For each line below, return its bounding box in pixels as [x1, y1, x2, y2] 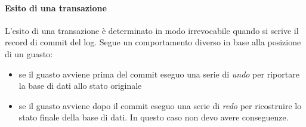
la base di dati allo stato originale [18, 79, 142, 92]
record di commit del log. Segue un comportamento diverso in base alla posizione [5, 36, 301, 48]
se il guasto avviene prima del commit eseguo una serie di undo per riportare [18, 67, 299, 80]
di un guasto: [5, 47, 53, 60]
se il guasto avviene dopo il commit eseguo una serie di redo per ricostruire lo [18, 99, 302, 111]
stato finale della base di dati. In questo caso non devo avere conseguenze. [18, 111, 289, 123]
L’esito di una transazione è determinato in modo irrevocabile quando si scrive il [5, 24, 299, 36]
